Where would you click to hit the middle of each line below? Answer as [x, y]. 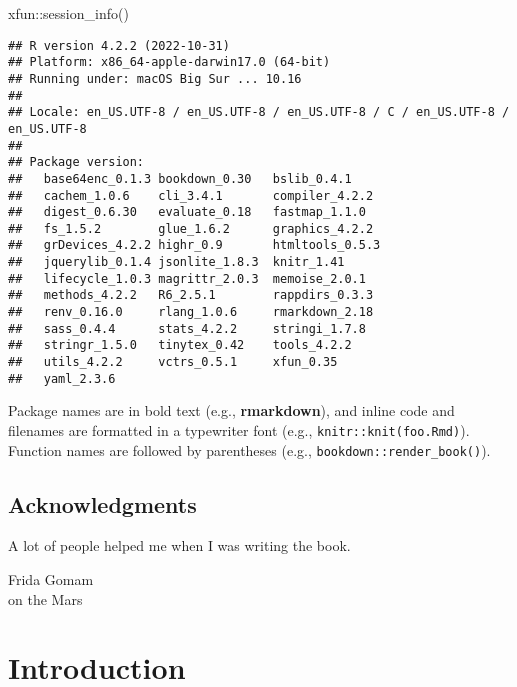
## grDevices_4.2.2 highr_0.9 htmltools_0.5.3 [194, 245]
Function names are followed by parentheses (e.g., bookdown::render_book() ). [249, 449]
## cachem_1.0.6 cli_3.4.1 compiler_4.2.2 [191, 195]
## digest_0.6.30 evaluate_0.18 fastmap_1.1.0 [187, 212]
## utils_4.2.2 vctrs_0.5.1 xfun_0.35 [173, 362]
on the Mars [45, 598]
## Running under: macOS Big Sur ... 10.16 [155, 78]
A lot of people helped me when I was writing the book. [179, 545]
